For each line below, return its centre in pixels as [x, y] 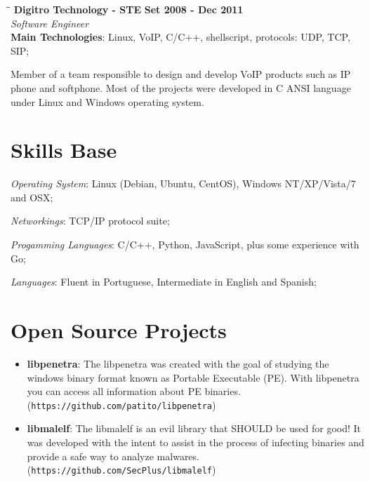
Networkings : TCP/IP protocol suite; [90, 221]
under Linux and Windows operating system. [107, 101]
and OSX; [32, 197]
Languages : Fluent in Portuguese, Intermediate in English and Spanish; [164, 282]
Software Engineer [50, 23]
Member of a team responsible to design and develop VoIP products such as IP [181, 74]
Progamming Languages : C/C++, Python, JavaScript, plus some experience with [185, 245]
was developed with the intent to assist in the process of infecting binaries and [196, 442]
